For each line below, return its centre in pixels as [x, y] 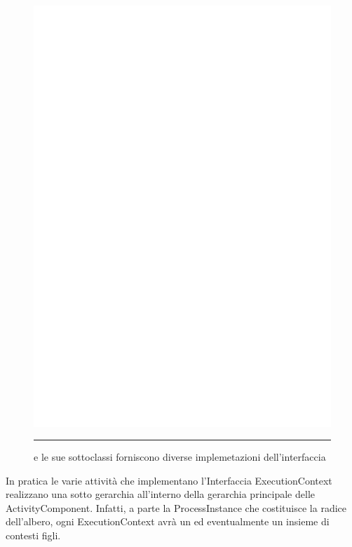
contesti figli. [33, 535]
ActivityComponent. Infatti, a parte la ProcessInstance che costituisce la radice [176, 507]
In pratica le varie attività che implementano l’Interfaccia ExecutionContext [169, 480]
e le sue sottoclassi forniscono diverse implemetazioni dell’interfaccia [180, 457]
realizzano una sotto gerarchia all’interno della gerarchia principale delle [160, 494]
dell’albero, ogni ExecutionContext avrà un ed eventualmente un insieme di [168, 521]
